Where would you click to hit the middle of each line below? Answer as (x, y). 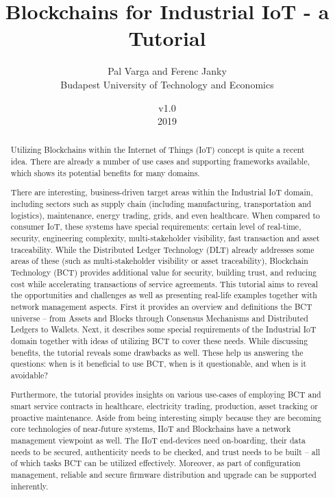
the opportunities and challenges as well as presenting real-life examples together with (164, 295)
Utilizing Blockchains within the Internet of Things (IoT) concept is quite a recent (158, 150)
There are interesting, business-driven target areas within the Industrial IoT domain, (162, 192)
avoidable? (29, 375)
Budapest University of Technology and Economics (167, 84)
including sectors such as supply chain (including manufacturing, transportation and (161, 204)
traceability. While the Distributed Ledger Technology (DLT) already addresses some (162, 249)
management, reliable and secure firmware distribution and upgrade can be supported (163, 474)
